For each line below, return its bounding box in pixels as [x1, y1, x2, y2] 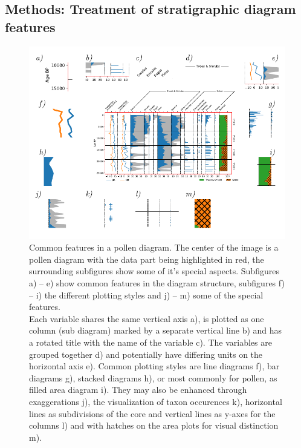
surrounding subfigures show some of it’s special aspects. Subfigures [29, 265, 279, 277]
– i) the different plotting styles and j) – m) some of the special [29, 288, 264, 301]
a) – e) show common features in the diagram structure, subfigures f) [29, 276, 285, 289]
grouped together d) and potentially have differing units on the [29, 348, 263, 360]
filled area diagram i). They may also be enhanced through [29, 383, 247, 396]
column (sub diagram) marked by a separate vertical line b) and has [29, 324, 282, 337]
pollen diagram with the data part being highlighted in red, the [29, 252, 264, 265]
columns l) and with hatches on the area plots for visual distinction [29, 419, 279, 432]
